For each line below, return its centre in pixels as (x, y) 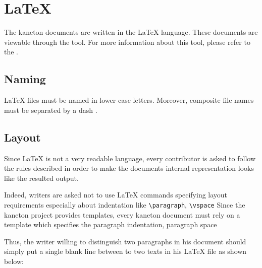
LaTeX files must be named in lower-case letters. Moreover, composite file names (129, 100)
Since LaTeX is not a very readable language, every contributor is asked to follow (130, 158)
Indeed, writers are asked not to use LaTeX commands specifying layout (116, 195)
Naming (25, 79)
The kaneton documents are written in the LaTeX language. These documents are (131, 32)
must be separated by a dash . (51, 110)
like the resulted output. (41, 178)
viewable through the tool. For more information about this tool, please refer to (127, 42)
